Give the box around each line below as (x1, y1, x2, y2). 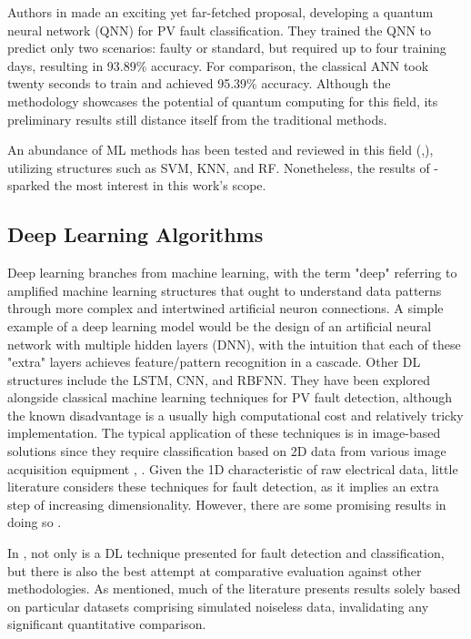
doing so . (7, 512, 62, 532)
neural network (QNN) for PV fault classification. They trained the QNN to (7, 20, 432, 39)
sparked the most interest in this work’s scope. (7, 176, 266, 195)
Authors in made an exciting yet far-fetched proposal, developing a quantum (7, 3, 434, 21)
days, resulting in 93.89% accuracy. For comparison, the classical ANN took (7, 56, 429, 75)
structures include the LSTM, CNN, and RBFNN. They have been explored (7, 370, 430, 389)
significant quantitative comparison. (7, 614, 206, 634)
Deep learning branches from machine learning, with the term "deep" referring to (7, 263, 457, 282)
